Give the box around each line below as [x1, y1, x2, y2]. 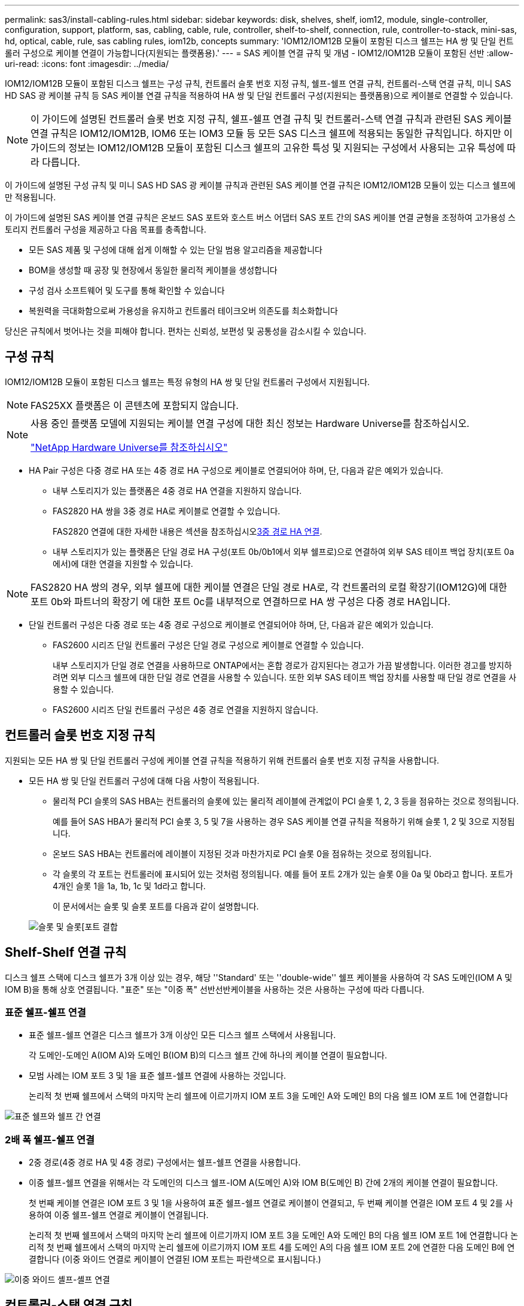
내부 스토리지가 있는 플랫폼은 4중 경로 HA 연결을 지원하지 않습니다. [53, 485, 302, 496]
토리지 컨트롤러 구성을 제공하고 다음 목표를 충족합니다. [5, 224, 206, 234]
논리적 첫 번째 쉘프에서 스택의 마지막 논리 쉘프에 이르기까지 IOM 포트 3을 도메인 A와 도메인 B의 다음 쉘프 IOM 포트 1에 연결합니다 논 [29, 1230, 519, 1241]
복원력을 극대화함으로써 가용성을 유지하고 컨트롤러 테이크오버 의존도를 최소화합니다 [29, 306, 339, 316]
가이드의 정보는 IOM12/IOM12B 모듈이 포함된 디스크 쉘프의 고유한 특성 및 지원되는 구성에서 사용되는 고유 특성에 [31, 142, 505, 154]
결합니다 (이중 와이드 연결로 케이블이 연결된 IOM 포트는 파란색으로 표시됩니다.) [29, 1254, 321, 1265]
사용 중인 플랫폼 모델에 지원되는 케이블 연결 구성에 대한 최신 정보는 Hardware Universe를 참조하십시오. [31, 417, 470, 429]
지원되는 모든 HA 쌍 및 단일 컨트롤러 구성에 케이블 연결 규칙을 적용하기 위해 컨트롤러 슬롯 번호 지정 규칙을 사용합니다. [5, 755, 440, 765]
